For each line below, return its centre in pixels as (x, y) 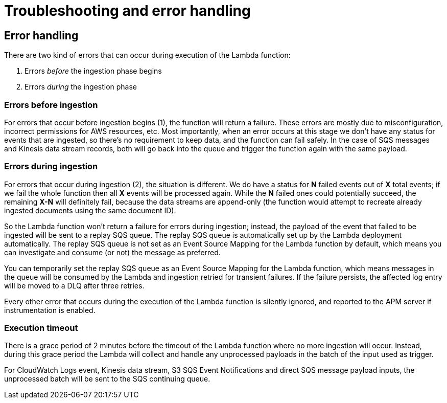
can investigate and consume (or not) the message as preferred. (112, 252)
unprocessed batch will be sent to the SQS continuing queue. (107, 379)
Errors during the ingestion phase (81, 87)
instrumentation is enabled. (50, 310)
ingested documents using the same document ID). (90, 210)
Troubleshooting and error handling (127, 11)
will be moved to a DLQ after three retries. (74, 285)
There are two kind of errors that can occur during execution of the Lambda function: (147, 55)
